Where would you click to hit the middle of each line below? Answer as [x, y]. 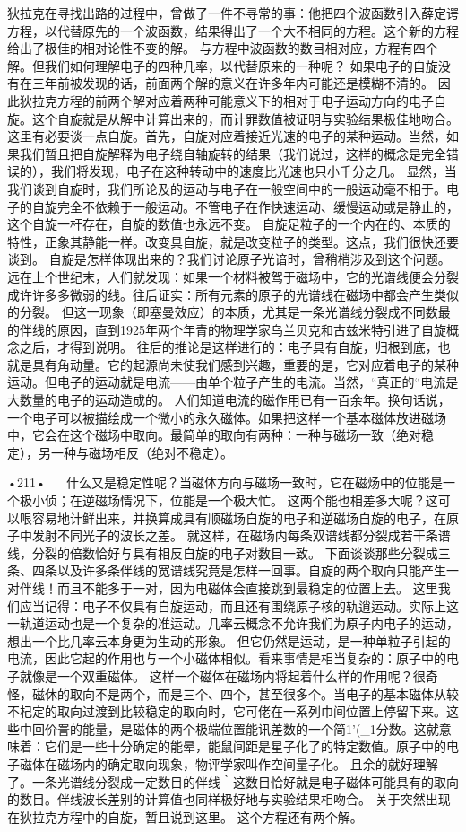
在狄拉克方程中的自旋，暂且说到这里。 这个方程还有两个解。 [185, 816]
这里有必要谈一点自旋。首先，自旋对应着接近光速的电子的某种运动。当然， [227, 136]
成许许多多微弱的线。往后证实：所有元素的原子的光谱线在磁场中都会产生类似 [233, 294]
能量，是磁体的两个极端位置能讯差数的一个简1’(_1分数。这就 [260, 728]
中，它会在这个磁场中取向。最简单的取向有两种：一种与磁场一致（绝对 [214, 435]
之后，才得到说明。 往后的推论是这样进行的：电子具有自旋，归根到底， [229, 347]
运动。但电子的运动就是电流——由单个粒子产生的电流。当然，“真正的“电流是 [233, 382]
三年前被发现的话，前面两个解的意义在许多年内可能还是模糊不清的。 [233, 83]
